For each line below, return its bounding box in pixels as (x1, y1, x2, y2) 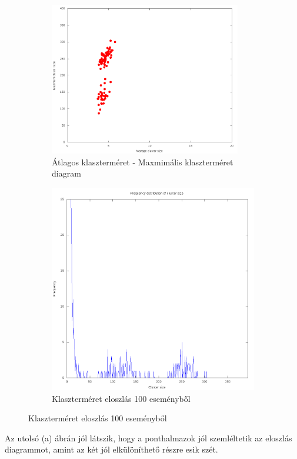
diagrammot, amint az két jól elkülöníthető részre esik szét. (5, 443, 218, 455)
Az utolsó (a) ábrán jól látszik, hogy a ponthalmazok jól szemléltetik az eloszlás (5, 431, 292, 444)
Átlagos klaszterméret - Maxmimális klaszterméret (52, 155, 233, 168)
